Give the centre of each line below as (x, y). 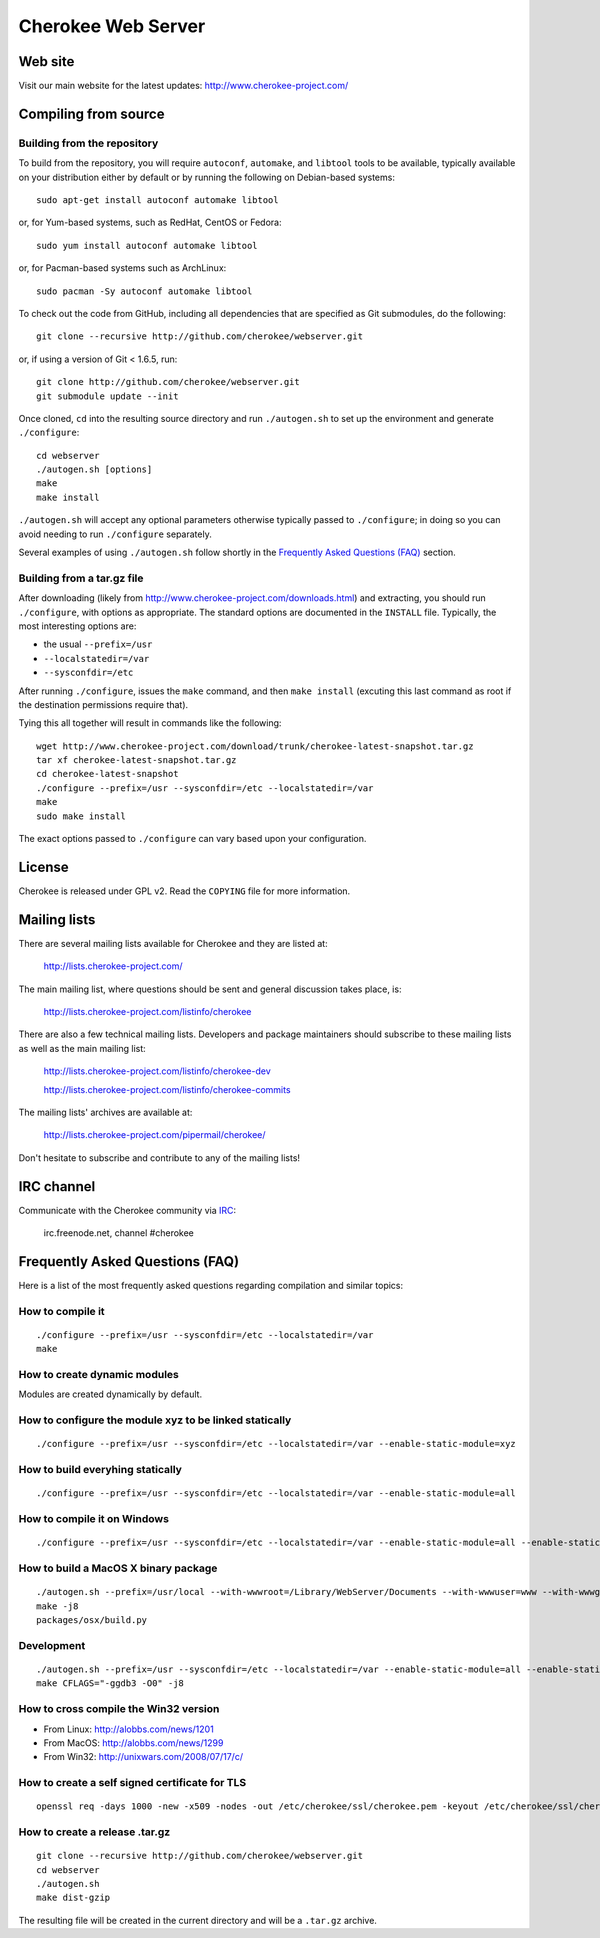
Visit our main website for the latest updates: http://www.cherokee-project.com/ (183, 86)
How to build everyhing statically (100, 1470)
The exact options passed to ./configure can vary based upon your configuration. (192, 839)
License (43, 866)
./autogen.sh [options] (94, 469)
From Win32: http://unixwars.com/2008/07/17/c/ (143, 1757)
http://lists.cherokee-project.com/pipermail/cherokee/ (154, 1135)
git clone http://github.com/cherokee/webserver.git (168, 382)
